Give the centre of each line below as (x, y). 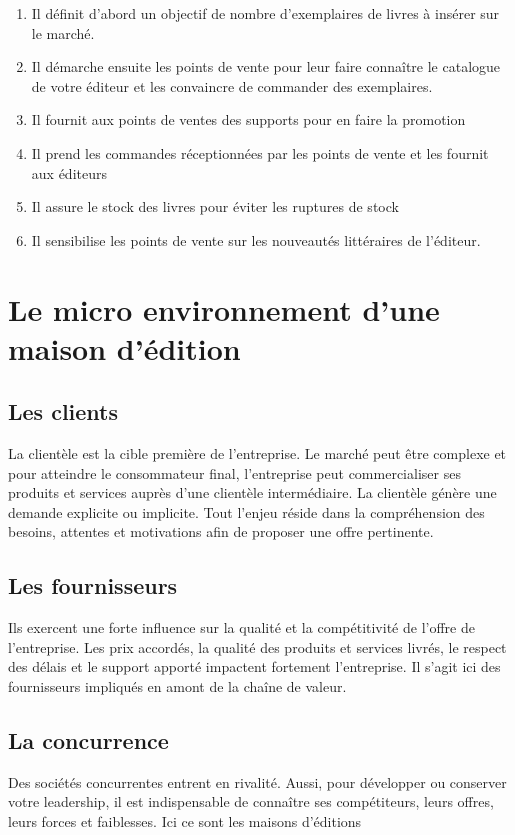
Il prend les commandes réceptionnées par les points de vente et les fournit (260, 152)
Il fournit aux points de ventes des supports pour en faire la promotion (248, 119)
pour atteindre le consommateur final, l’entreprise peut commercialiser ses (234, 472)
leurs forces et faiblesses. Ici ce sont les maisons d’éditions (185, 821)
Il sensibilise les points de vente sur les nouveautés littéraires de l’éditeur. (256, 239)
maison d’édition (124, 347)
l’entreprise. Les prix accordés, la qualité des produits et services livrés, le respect (257, 646)
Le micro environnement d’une (224, 308)
